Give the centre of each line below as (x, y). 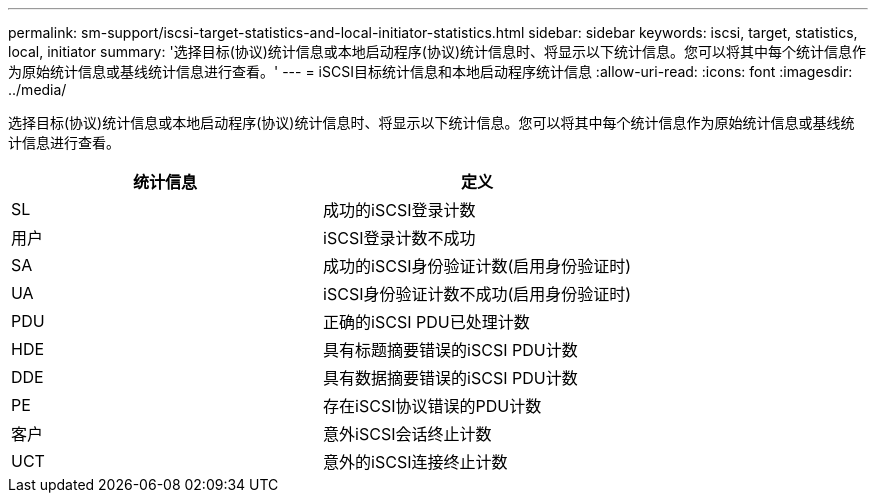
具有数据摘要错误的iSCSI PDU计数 (450, 378)
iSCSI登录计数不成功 (399, 238)
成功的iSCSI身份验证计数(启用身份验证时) (477, 266)
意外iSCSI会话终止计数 (407, 434)
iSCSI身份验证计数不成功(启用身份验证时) (477, 294)
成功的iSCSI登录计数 (399, 210)
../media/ (37, 89)
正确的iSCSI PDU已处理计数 (426, 322)
